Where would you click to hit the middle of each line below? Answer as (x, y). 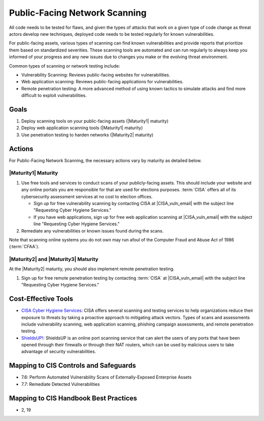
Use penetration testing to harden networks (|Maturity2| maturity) (87, 135)
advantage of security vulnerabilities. (59, 351)
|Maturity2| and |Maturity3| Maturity (54, 259)
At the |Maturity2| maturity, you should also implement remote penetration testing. (92, 269)
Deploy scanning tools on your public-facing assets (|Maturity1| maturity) (95, 121)
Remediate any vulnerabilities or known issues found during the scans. (92, 231)
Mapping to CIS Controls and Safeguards (73, 365)
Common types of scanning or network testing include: (65, 66)
